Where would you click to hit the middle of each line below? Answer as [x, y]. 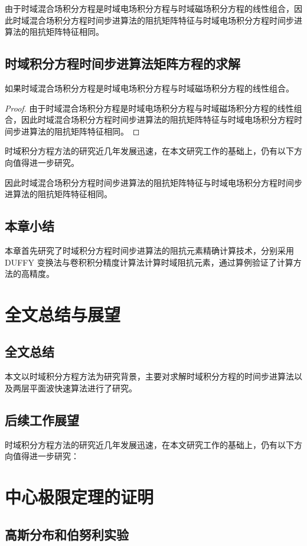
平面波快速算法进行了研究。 [83, 388]
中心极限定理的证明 [79, 497]
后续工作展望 [42, 419]
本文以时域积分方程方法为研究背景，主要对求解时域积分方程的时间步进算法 [149, 376]
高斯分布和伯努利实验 [67, 534]
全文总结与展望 [63, 314]
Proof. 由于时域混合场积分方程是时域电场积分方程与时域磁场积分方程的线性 [149, 108]
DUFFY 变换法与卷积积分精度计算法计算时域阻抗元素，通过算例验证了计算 [149, 262]
